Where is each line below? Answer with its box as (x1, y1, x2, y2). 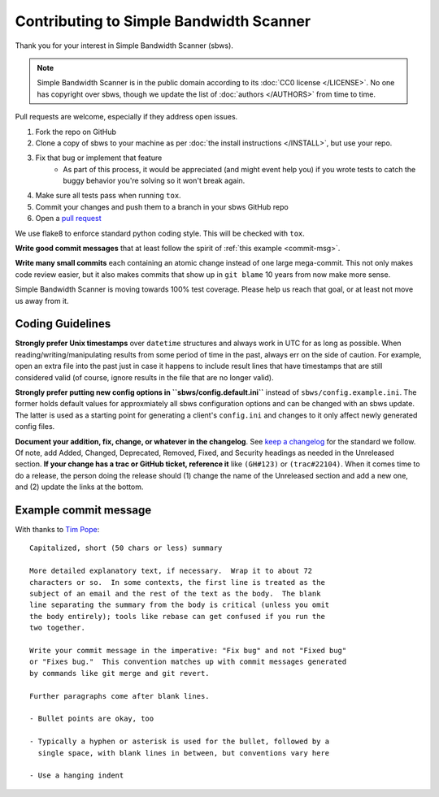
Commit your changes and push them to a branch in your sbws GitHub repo (35, 201, 289, 211)
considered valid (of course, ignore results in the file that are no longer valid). (15, 372, 274, 382)
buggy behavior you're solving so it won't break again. (63, 175, 246, 186)
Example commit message (15, 503, 152, 517)
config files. (15, 422, 55, 431)
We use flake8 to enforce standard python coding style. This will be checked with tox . (15, 228, 305, 238)
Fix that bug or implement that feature (35, 153, 163, 162)
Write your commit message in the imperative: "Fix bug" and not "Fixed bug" (29, 646, 347, 655)
